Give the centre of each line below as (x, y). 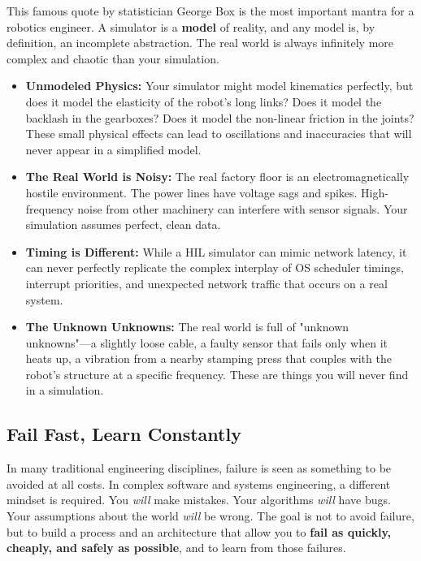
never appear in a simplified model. (113, 149)
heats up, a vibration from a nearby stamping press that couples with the (208, 358)
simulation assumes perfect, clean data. (123, 224)
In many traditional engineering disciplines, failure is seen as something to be (199, 468)
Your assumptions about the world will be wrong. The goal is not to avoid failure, (210, 516)
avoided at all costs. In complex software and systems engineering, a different (199, 483)
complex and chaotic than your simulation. (113, 58)
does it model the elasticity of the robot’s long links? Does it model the (204, 101)
